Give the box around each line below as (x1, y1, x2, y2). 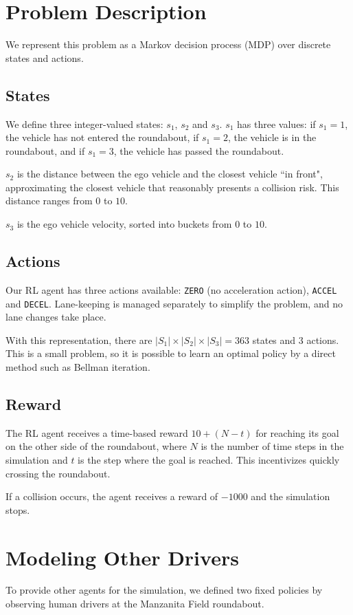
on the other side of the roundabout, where (5, 439, 187, 453)
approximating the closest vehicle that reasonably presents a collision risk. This (5, 180, 339, 194)
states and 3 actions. (252, 332, 339, 347)
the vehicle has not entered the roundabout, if (5, 130, 199, 144)
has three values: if (237, 116, 316, 131)
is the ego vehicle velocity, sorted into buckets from (16, 217, 232, 231)
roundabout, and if (5, 143, 85, 158)
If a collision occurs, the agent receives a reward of (5, 489, 218, 504)
